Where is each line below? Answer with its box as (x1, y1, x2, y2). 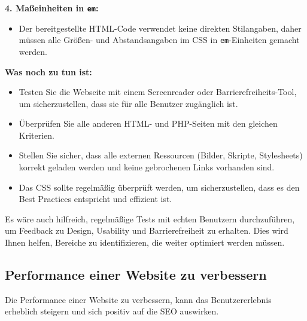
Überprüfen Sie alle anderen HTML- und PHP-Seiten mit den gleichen (19, 117, 278, 130)
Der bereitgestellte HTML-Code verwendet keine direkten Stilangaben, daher (19, 22, 302, 34)
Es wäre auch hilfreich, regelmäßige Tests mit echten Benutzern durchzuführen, (5, 212, 295, 225)
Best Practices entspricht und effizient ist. (19, 192, 172, 205)
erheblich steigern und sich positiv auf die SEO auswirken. (5, 305, 219, 317)
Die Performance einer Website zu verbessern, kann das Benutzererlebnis (5, 293, 272, 305)
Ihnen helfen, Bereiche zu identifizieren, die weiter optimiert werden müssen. (5, 236, 285, 249)
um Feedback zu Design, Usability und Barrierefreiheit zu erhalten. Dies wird (5, 224, 288, 237)
